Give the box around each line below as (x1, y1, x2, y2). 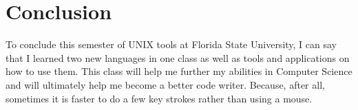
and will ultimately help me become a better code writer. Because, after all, (6, 77, 325, 91)
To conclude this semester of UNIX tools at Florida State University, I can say (6, 37, 337, 52)
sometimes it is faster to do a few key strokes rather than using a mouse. (6, 91, 313, 105)
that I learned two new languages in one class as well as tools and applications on (6, 50, 350, 65)
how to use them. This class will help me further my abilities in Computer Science (6, 64, 352, 78)
